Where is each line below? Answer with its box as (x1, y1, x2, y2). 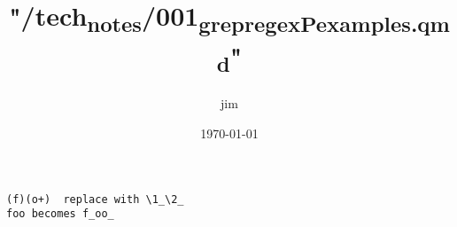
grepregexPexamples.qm (198, 8, 450, 38)
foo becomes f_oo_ (6, 207, 114, 221)
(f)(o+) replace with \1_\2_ (6, 192, 184, 206)
